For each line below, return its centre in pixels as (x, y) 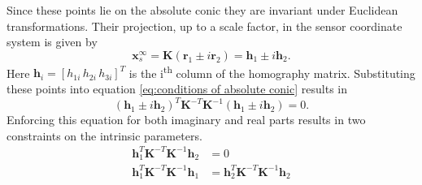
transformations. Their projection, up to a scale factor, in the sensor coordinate (204, 26)
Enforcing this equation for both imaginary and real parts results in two (186, 120)
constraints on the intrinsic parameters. (104, 135)
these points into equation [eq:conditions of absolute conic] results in (177, 89)
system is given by (52, 42)
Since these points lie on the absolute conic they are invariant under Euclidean (202, 10)
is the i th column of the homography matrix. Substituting (272, 71)
